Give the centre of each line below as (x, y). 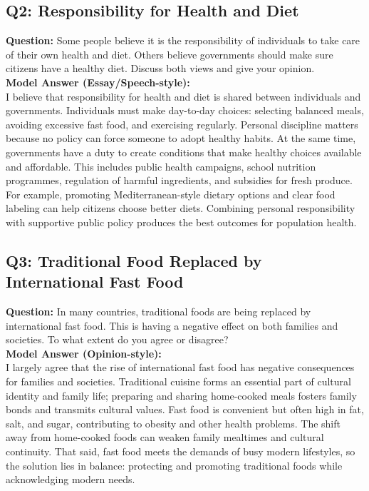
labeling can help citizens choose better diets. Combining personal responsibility (181, 208)
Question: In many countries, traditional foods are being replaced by (158, 312)
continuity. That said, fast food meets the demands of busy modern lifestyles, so (181, 451)
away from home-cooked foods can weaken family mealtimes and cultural (165, 437)
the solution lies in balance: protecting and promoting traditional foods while (174, 465)
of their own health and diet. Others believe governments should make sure (170, 54)
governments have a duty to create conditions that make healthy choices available (184, 152)
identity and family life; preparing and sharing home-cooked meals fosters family (181, 395)
